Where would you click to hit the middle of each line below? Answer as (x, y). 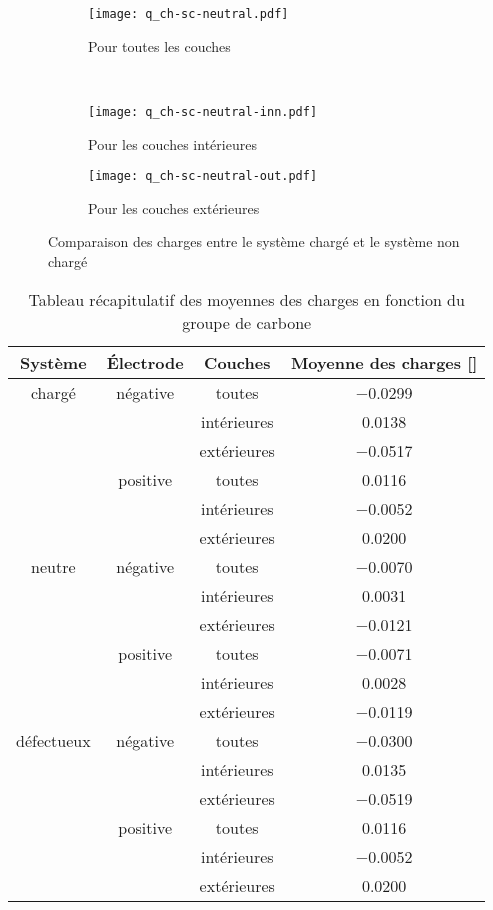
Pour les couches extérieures (174, 207)
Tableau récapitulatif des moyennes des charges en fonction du (246, 299)
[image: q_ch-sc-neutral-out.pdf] (203, 176)
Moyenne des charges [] (384, 362)
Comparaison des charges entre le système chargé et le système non (254, 241)
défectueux (53, 740)
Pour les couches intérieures (172, 143)
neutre (53, 566)
